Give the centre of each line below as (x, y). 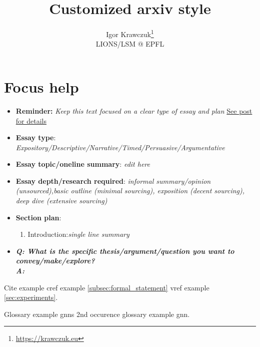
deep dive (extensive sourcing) (61, 201)
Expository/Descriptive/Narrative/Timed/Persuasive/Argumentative (120, 147)
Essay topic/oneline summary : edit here (83, 164)
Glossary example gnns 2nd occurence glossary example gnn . (97, 314)
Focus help (41, 86)
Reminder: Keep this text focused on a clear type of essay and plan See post (134, 110)
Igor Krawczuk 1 (130, 33)
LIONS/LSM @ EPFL (130, 44)
